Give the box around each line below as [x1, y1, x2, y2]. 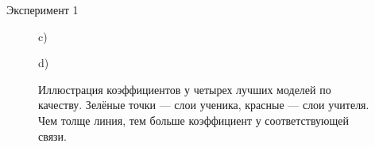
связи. [38, 127, 67, 144]
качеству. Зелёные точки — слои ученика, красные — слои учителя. [38, 96, 369, 113]
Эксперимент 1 [6, 2, 79, 17]
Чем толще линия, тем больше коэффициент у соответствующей [38, 111, 349, 128]
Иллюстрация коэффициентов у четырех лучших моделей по [38, 81, 331, 97]
